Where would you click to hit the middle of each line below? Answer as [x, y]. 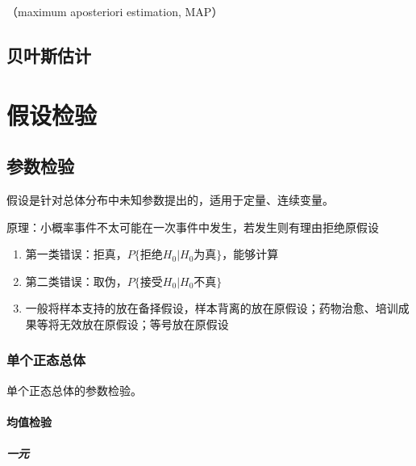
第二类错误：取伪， [76, 281]
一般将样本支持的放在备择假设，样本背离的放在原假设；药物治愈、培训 [212, 308]
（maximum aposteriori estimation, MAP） [115, 11]
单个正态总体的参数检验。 [74, 390]
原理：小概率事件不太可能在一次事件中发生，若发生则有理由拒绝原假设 [193, 227]
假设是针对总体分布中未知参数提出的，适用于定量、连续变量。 [170, 199]
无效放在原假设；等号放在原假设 [144, 323]
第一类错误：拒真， [76, 254]
